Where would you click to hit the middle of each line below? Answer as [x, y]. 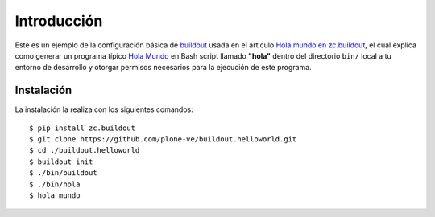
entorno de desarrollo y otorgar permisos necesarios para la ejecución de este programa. [163, 68]
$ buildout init [61, 162]
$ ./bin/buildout [63, 173]
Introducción [59, 21]
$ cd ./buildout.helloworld [85, 150]
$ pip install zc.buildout [83, 128]
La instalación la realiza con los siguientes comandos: [104, 109]
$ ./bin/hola [55, 184]
